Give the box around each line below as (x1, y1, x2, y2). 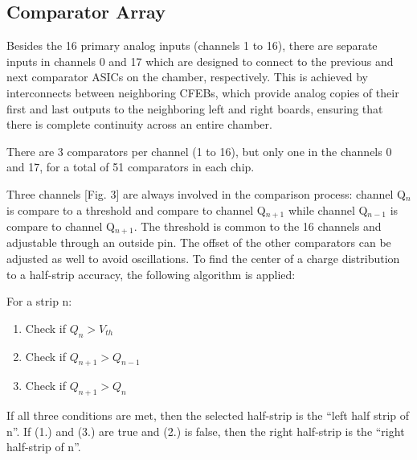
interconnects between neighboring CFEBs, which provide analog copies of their (6, 84, 399, 101)
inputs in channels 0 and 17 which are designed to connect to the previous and (6, 52, 394, 69)
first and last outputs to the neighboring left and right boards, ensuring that (6, 100, 383, 117)
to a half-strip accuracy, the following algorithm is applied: (6, 265, 296, 282)
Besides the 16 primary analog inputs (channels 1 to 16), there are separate (6, 37, 378, 54)
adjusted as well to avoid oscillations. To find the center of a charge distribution (6, 250, 400, 267)
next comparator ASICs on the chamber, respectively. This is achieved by (6, 68, 368, 85)
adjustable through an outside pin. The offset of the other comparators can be (6, 234, 391, 251)
